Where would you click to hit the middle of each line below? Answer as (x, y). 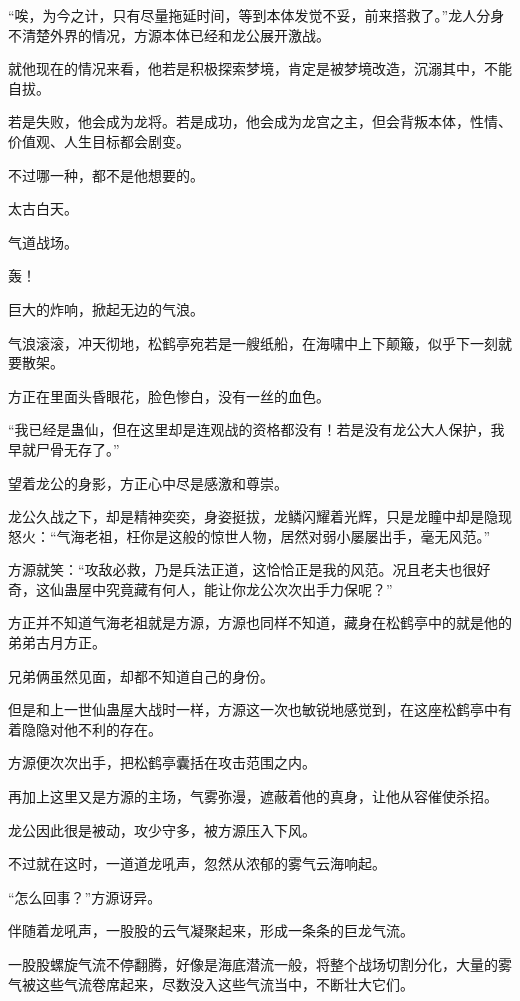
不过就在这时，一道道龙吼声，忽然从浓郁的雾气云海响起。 (197, 863)
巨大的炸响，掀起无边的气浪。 (106, 308)
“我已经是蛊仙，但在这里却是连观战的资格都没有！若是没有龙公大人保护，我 (256, 429)
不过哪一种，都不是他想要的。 (106, 174)
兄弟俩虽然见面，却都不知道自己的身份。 (141, 675)
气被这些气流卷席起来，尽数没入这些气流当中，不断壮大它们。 (211, 983)
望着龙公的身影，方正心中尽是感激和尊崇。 (148, 482)
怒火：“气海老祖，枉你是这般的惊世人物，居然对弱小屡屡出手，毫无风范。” (249, 535)
